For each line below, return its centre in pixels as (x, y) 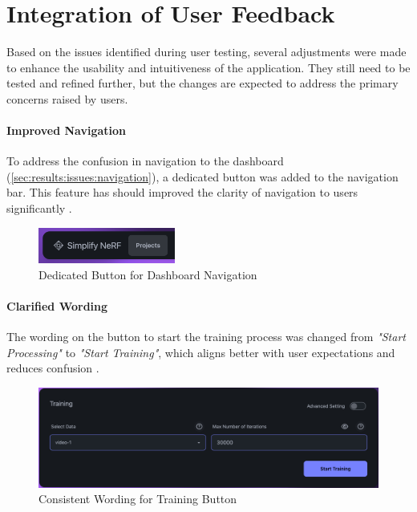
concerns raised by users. (67, 98)
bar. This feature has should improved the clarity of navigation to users (182, 192)
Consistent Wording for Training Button (138, 499)
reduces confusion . (53, 368)
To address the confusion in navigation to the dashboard (145, 161)
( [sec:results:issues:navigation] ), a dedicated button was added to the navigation (202, 176)
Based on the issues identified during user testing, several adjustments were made (206, 52)
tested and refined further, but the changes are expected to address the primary (202, 83)
